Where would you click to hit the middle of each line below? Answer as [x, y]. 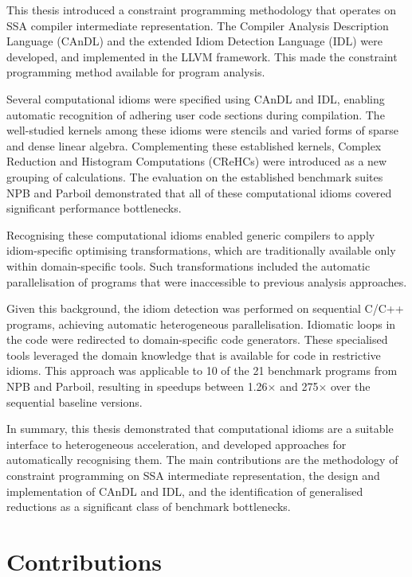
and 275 [299, 386]
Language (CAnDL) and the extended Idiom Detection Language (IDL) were [194, 41]
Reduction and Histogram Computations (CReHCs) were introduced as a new [197, 161]
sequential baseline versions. [75, 402]
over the [350, 386]
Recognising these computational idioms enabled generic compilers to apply [191, 234]
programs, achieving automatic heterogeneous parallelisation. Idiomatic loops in [201, 324]
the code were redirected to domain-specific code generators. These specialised [197, 339]
